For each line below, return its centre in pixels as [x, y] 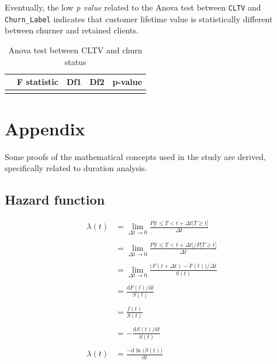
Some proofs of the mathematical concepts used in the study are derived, [135, 156]
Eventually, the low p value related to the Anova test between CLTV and [133, 7]
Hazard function [55, 200]
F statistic [38, 82]
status [75, 61]
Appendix [45, 128]
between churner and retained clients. [72, 30]
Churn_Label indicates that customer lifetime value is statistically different [139, 18]
